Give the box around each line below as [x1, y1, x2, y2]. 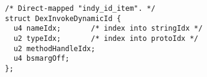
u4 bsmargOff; [13, 54, 70, 63]
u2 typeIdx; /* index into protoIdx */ [13, 34, 199, 43]
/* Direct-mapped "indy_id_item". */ [5, 4, 155, 13]
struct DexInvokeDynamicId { [5, 14, 121, 23]
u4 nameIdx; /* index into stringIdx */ [13, 24, 203, 33]
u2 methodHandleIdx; [13, 44, 95, 53]
